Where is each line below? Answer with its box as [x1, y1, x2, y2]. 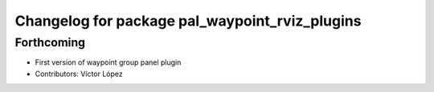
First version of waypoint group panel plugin [35, 58, 182, 67]
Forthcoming [14, 35, 86, 50]
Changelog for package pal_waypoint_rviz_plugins [14, 12, 362, 30]
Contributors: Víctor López [35, 69, 124, 78]
